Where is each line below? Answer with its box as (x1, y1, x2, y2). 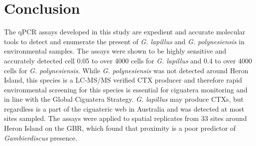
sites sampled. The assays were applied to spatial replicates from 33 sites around (4, 113, 247, 123)
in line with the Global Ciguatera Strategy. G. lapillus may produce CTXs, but (4, 94, 244, 104)
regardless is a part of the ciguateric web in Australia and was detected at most (4, 103, 245, 114)
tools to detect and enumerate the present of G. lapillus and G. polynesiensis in (4, 36, 245, 46)
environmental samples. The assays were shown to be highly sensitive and (4, 46, 226, 56)
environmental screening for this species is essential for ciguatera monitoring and (4, 84, 248, 94)
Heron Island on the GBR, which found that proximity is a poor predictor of (4, 123, 236, 133)
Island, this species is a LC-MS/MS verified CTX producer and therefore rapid (4, 75, 242, 85)
